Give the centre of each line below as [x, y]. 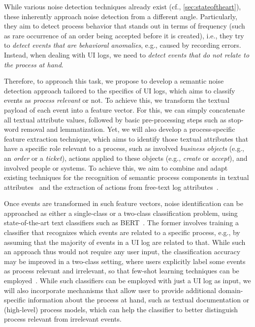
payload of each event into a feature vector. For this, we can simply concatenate [125, 109]
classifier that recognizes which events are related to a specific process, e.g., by [122, 232]
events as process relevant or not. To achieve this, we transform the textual [117, 100]
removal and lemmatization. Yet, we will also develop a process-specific [128, 129]
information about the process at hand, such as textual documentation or [139, 300]
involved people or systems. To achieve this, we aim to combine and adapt [116, 167]
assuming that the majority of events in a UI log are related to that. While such [125, 242]
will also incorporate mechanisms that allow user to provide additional [110, 290]
